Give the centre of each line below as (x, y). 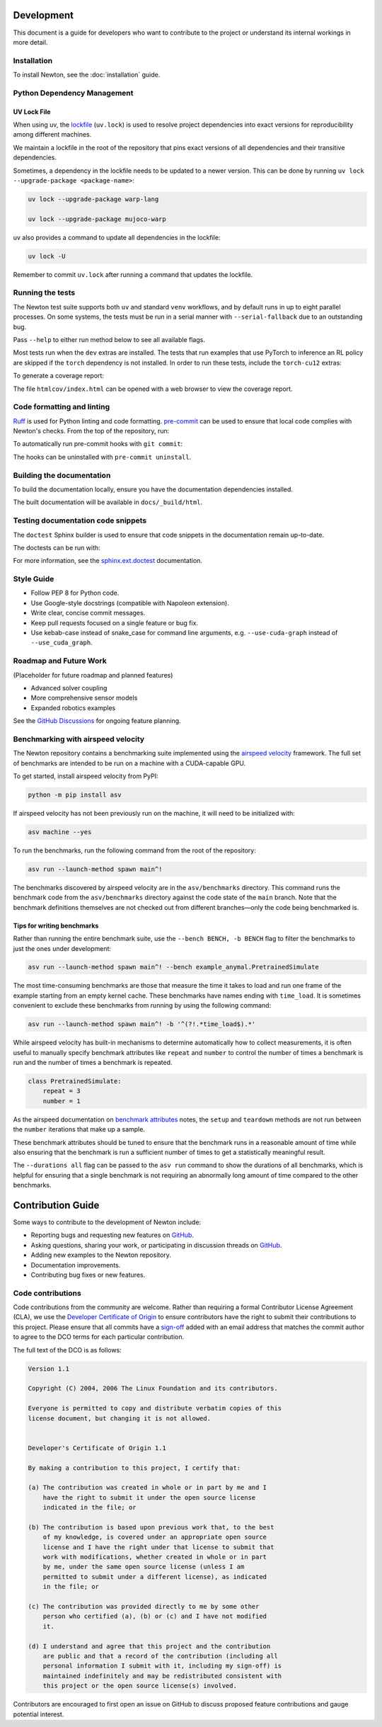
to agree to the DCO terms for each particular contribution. (98, 1337)
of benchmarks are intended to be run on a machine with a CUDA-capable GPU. (129, 763)
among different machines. (52, 135)
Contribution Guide (56, 1205)
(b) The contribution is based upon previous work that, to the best (151, 1527)
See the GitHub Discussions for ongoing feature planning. (97, 721)
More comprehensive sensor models (84, 698)
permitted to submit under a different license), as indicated (155, 1577)
